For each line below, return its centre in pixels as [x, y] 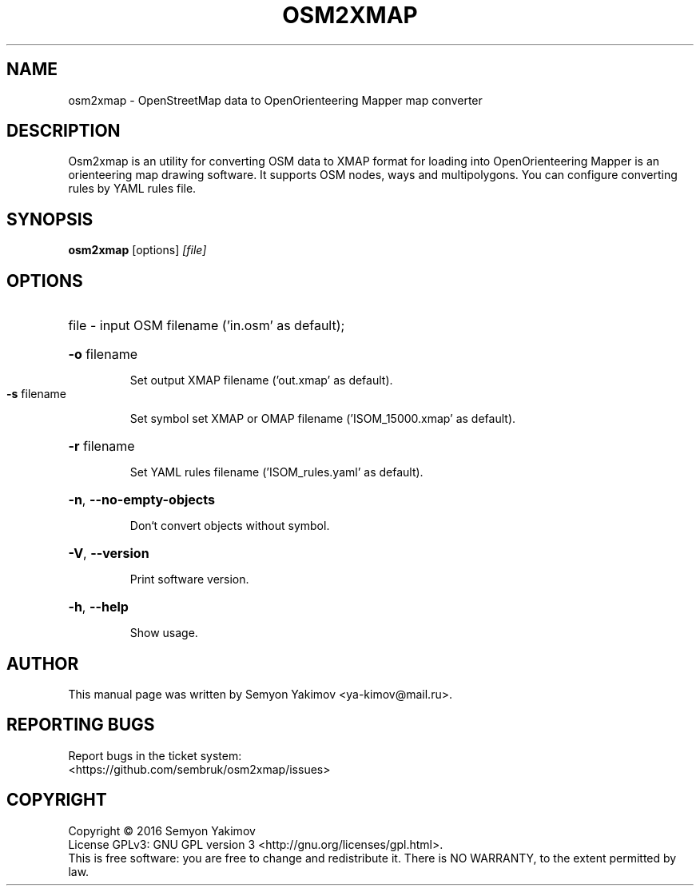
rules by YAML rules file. [132, 189]
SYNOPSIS [50, 219]
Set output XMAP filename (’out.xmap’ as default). [261, 380]
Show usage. [164, 633]
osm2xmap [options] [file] [137, 250]
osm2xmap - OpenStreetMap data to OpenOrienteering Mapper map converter [275, 100]
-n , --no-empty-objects [141, 500]
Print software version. [189, 579]
